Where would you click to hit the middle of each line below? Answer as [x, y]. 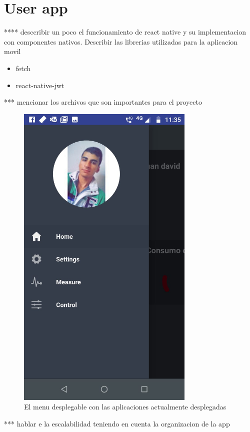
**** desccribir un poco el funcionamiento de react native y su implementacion [125, 32]
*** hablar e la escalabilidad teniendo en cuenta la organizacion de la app [117, 423]
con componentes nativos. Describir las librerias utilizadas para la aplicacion [121, 41]
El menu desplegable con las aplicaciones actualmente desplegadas [125, 407]
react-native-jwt [40, 85]
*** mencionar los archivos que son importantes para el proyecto [103, 102]
